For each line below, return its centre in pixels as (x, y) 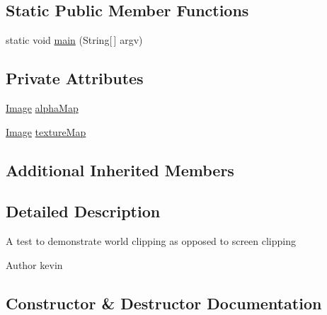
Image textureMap (46, 131)
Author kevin (34, 264)
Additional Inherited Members (120, 170)
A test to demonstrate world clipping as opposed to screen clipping (151, 241)
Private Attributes (75, 78)
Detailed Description (83, 211)
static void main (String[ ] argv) (74, 40)
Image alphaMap (42, 108)
